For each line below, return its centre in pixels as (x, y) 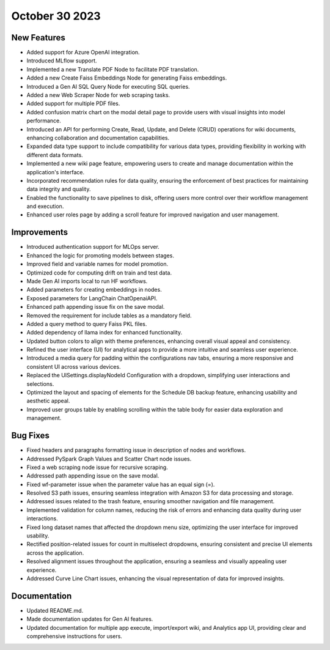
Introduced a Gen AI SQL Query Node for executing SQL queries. (108, 86)
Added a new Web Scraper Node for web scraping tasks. (98, 95)
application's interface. (56, 172)
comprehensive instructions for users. (74, 637)
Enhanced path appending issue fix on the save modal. (96, 307)
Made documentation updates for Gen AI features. (90, 619)
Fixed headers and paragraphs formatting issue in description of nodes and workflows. (136, 450)
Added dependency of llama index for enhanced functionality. (105, 333)
